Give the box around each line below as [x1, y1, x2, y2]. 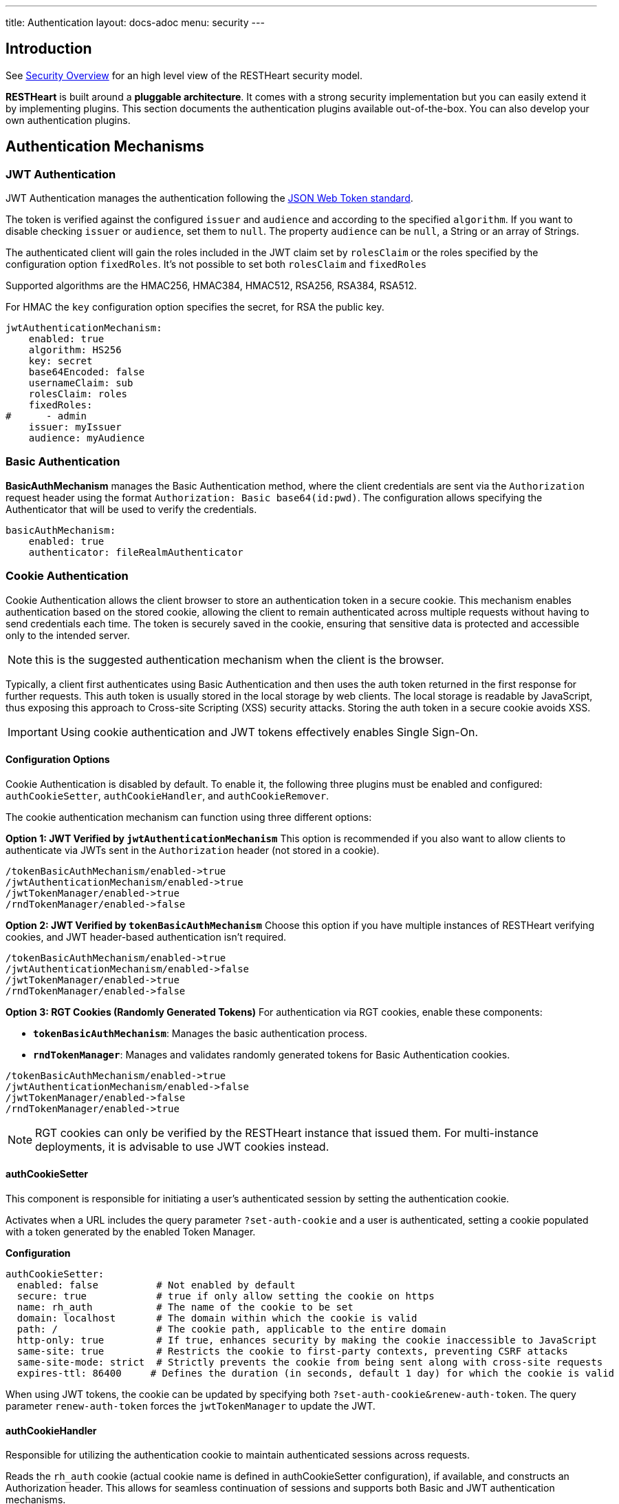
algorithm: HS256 [28, 344, 122, 356]
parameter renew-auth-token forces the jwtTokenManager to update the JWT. [6, 1400, 376, 1412]
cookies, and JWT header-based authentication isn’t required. [6, 930, 287, 943]
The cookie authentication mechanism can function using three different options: [6, 811, 372, 823]
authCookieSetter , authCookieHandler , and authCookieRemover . [6, 789, 329, 802]
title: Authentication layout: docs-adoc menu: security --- [6, 17, 265, 28]
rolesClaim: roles [28, 388, 128, 400]
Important [8, 724, 58, 739]
